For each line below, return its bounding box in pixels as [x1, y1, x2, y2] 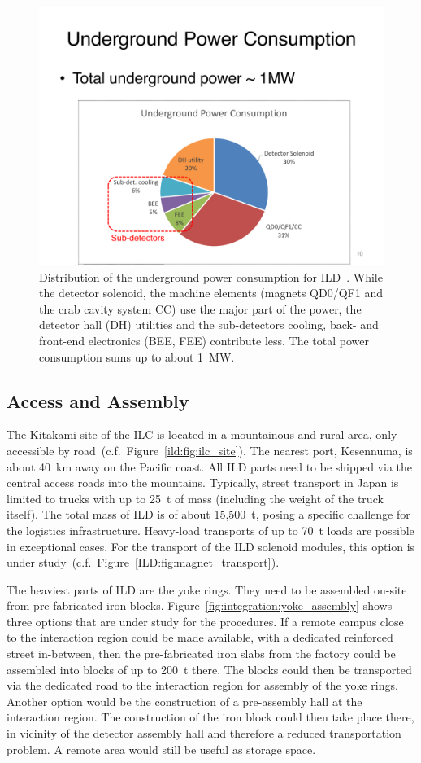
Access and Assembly [7, 388, 189, 413]
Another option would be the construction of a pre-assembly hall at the [7, 692, 362, 709]
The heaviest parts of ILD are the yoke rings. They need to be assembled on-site [7, 581, 407, 598]
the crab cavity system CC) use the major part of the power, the [39, 300, 362, 317]
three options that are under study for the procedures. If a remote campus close [7, 612, 404, 629]
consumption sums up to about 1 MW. [39, 348, 235, 365]
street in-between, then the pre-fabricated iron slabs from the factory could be [7, 645, 396, 662]
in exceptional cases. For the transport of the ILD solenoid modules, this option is [7, 537, 415, 555]
